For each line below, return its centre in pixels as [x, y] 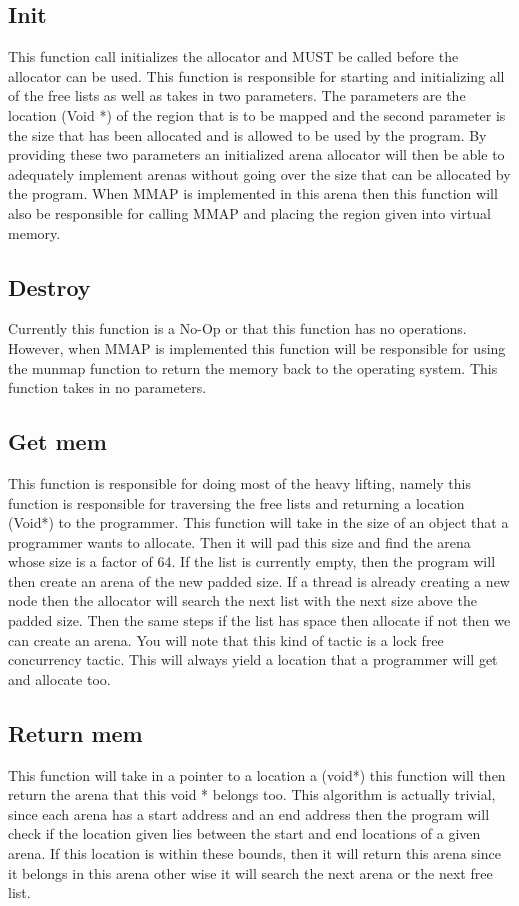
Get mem [57, 441]
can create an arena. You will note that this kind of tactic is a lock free [226, 639]
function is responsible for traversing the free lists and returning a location [236, 502]
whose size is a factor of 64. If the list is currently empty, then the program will [252, 561]
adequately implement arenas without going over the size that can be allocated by [259, 173]
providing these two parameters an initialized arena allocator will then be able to [256, 154]
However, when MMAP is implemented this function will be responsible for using [257, 347]
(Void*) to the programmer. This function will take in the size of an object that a [258, 522]
